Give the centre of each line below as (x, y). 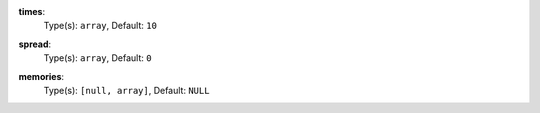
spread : (35, 44)
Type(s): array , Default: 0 (97, 58)
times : (31, 11)
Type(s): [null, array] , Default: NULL (126, 90)
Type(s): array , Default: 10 (100, 26)
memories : (41, 76)
